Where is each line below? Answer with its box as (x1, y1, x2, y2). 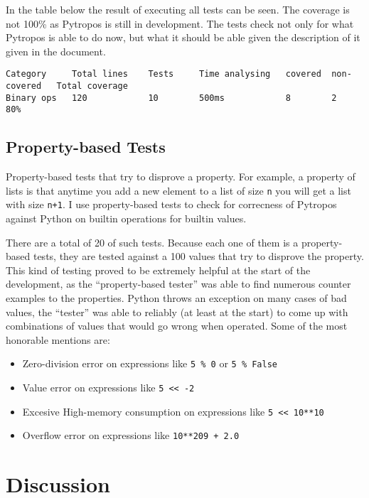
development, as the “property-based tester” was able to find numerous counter (6, 276, 351, 291)
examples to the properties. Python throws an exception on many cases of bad (6, 291, 347, 305)
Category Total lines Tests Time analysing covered (6, 69, 321, 80)
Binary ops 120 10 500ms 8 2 (6, 92, 337, 103)
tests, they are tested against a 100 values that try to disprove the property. (33, 249, 364, 264)
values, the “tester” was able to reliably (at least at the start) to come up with (6, 304, 348, 319)
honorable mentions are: (6, 332, 110, 347)
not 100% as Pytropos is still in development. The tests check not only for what (6, 16, 354, 31)
